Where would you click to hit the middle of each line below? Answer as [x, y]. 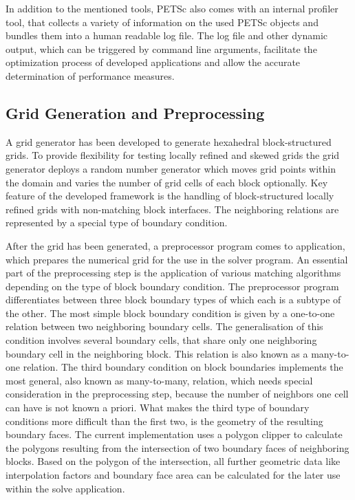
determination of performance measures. [90, 75]
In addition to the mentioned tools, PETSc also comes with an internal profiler [172, 8]
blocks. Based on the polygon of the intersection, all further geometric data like [173, 461]
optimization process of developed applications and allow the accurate [153, 62]
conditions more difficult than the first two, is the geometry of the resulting [164, 421]
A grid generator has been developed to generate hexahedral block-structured [169, 141]
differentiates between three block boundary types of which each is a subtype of [173, 300]
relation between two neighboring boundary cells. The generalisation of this [164, 326]
